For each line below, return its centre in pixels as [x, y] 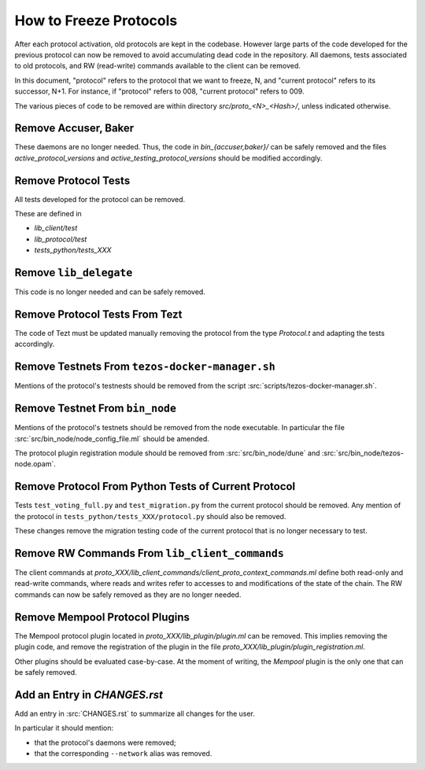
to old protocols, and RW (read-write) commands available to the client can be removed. [157, 66]
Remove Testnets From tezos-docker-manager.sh [145, 367]
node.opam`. [35, 464]
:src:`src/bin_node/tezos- [363, 453]
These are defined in [48, 214]
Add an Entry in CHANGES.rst [89, 695]
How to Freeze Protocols [96, 20]
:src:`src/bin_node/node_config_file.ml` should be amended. [112, 438]
